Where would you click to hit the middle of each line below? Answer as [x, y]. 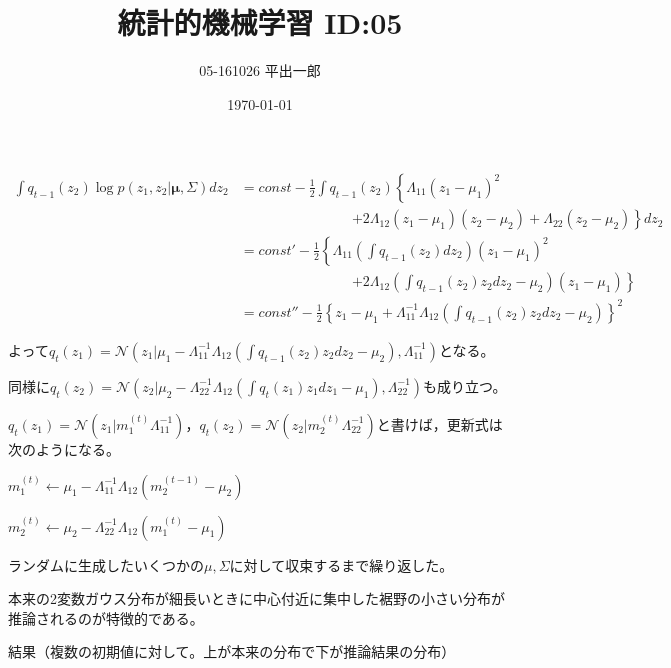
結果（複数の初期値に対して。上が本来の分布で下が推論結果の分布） [232, 651]
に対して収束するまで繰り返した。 [341, 564]
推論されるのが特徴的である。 [106, 617]
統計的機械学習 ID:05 [260, 22]
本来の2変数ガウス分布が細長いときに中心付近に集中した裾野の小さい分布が [256, 598]
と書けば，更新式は [439, 423]
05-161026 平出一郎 [260, 70]
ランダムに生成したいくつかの [106, 564]
